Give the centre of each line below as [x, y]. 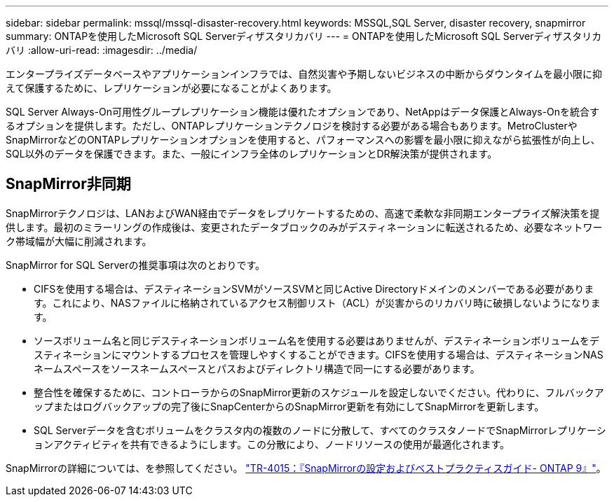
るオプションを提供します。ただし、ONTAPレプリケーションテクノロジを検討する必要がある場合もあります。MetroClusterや [292, 126]
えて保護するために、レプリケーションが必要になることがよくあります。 [171, 88]
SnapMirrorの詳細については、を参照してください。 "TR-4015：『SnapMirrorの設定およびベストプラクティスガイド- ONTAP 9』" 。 [306, 468]
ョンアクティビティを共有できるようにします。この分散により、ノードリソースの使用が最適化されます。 [272, 444]
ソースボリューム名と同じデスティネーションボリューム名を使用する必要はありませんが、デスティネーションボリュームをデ [317, 340]
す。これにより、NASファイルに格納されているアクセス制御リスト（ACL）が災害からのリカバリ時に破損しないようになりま [317, 302]
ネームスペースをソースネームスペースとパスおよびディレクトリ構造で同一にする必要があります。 [257, 368]
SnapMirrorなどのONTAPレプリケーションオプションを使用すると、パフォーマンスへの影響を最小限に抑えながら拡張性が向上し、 [303, 140]
